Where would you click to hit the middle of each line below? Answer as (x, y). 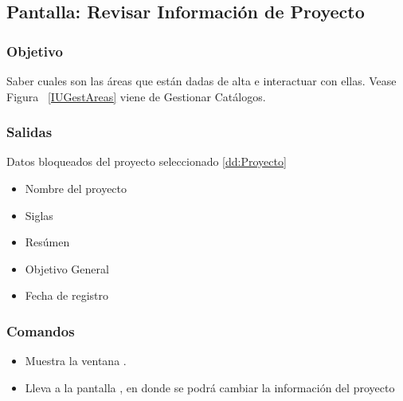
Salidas (29, 132)
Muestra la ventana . (76, 361)
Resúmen (47, 242)
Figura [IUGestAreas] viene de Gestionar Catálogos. (136, 96)
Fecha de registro (67, 295)
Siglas (39, 215)
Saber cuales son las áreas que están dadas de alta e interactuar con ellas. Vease (201, 81)
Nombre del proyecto (76, 188)
